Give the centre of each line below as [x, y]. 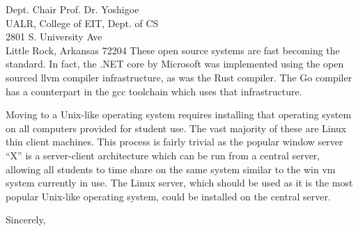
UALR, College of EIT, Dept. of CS [82, 23]
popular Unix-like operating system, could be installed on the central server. [168, 196]
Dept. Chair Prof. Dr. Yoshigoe [72, 9]
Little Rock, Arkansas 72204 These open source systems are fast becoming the [173, 50]
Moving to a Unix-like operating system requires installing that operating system [179, 114]
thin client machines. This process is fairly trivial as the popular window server [174, 142]
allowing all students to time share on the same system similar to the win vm [171, 169]
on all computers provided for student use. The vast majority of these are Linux [176, 128]
